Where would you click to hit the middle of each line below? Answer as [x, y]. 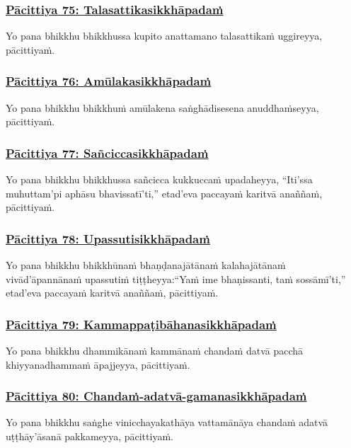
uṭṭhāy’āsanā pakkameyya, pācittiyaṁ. [90, 436]
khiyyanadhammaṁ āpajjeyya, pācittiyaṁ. [98, 364]
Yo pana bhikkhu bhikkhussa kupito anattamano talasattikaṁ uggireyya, [164, 36]
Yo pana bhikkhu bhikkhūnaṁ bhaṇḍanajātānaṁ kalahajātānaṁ [146, 265]
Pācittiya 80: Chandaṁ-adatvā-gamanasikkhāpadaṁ [156, 396]
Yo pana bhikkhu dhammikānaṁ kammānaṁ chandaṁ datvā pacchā [155, 351]
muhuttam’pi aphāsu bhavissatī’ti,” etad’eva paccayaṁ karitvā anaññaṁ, [164, 193]
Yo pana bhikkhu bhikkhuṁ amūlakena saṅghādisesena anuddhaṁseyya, [162, 107]
